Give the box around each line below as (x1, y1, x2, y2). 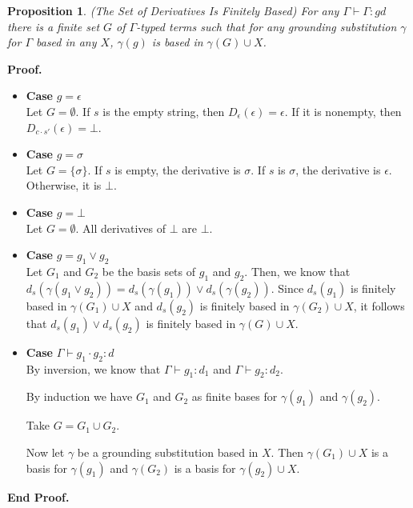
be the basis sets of (102, 262, 196, 279)
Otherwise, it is (26, 177, 102, 194)
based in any (36, 34, 97, 50)
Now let (26, 443, 65, 460)
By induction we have (26, 388, 133, 405)
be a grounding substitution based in (77, 443, 259, 460)
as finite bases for (191, 388, 278, 405)
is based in (151, 34, 203, 50)
